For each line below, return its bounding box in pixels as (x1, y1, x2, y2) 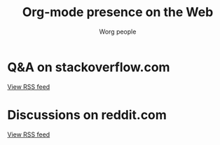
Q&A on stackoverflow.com (7, 59, 170, 75)
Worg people (99, 27, 137, 36)
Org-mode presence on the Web (22, 4, 214, 20)
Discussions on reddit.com (7, 106, 167, 123)
